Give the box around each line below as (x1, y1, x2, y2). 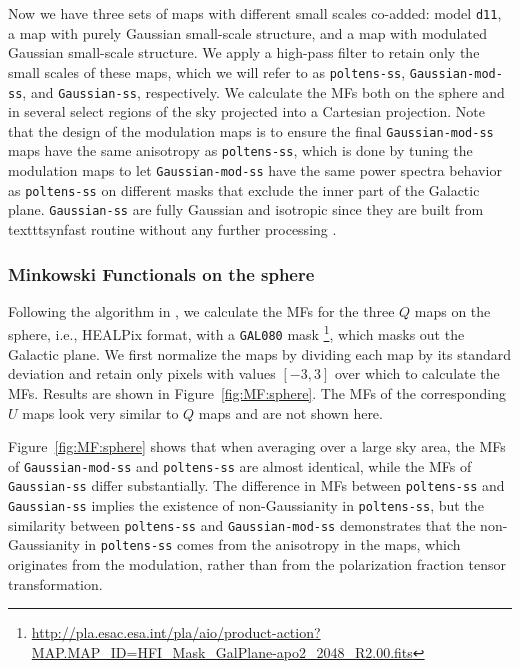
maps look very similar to (22, 402, 179, 423)
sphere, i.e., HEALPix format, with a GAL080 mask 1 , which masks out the (8, 321, 465, 345)
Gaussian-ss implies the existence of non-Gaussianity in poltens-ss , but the (8, 495, 484, 516)
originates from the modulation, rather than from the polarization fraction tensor (8, 554, 506, 574)
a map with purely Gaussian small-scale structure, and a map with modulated (8, 22, 487, 43)
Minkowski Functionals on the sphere (8, 261, 315, 286)
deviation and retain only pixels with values (8, 363, 276, 384)
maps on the (414, 300, 491, 321)
